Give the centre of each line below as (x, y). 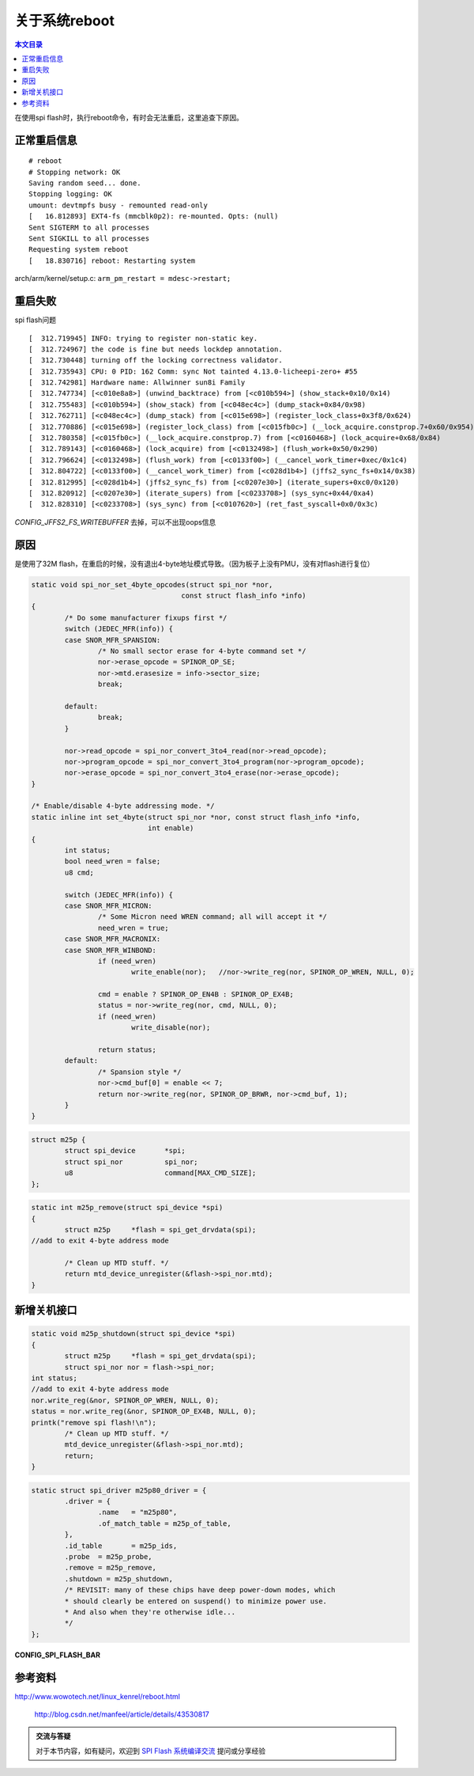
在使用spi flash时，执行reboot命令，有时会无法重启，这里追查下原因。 (129, 117)
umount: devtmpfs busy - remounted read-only (118, 205)
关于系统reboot (64, 21)
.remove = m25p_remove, (111, 1568)
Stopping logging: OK (70, 194)
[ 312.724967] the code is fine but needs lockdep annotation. (156, 349)
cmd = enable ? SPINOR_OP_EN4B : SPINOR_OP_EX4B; (196, 994)
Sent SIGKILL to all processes (89, 239)
